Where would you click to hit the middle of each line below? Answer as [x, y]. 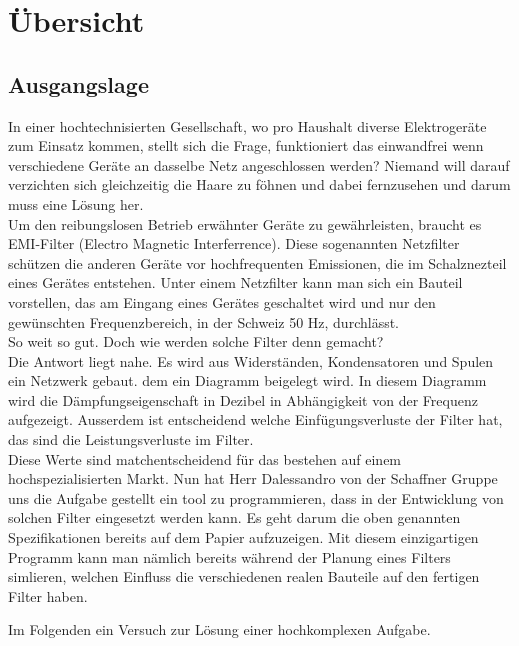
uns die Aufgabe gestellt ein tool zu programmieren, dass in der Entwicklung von [256, 497]
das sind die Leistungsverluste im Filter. [131, 439]
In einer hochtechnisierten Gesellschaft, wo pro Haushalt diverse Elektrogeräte [247, 125]
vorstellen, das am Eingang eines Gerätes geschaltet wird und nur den [222, 301]
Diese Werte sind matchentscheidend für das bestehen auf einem [205, 458]
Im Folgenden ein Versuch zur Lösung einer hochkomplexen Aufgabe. [219, 629]
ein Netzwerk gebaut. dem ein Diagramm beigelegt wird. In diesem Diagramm [247, 380]
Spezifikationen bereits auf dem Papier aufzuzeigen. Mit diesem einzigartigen [243, 537]
